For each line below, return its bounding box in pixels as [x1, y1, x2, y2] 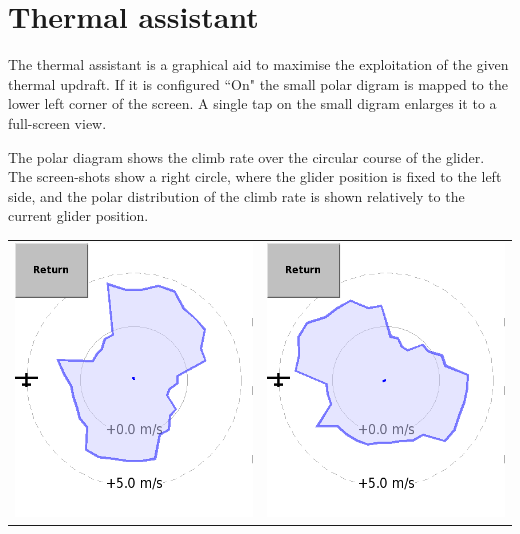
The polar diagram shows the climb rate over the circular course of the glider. [8, 146, 485, 167]
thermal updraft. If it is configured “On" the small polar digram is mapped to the [8, 73, 508, 94]
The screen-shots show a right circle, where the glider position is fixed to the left [8, 166, 502, 187]
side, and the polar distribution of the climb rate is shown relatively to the [8, 185, 465, 206]
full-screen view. [8, 112, 107, 133]
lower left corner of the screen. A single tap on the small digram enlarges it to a [8, 93, 497, 114]
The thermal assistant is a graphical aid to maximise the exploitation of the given [8, 54, 509, 75]
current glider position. [8, 205, 149, 226]
